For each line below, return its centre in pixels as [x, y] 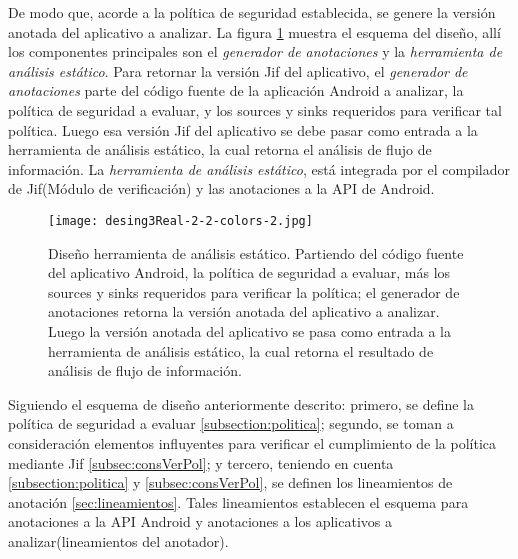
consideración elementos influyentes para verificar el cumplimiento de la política [252, 442]
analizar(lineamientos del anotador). [118, 540]
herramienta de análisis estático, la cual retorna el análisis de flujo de [220, 149]
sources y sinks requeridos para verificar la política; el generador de [254, 291]
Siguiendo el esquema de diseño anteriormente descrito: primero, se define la [241, 403]
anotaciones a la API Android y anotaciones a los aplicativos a [200, 521]
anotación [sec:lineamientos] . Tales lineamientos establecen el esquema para [238, 501]
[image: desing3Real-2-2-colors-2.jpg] [180, 220]
